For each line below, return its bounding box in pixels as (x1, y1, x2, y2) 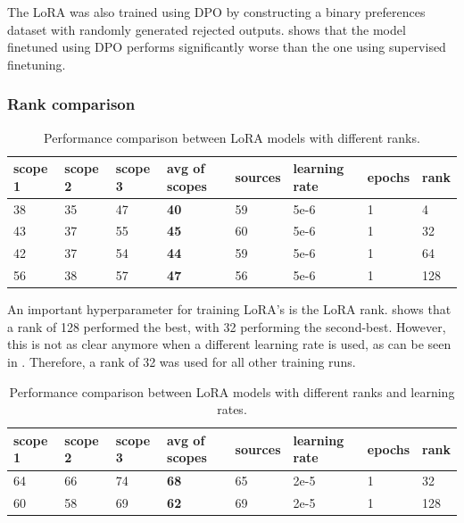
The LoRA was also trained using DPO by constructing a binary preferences (7, 3, 426, 21)
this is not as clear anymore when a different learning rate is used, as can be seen (7, 335, 452, 353)
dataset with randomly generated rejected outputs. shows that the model (7, 20, 406, 38)
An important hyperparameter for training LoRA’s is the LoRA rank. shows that (7, 300, 452, 319)
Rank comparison (7, 93, 136, 115)
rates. (217, 400, 247, 419)
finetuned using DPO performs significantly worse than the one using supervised (7, 37, 446, 56)
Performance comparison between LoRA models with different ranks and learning (9, 382, 455, 401)
